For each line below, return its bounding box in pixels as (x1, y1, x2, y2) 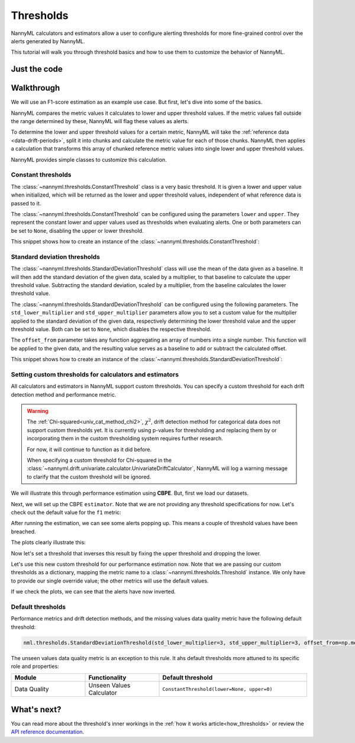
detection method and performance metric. (11, 391, 117, 398)
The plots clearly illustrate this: (11, 539, 86, 546)
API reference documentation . (11, 728, 85, 735)
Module (14, 674, 37, 682)
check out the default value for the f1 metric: (11, 509, 121, 516)
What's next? (11, 705, 62, 715)
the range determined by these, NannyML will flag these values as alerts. (11, 118, 189, 125)
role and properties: (11, 662, 59, 670)
